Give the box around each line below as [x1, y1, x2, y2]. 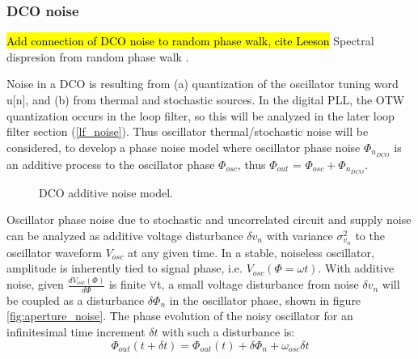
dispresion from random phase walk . [6, 48, 189, 65]
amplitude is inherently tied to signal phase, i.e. [6, 260, 243, 277]
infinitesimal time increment [6, 323, 146, 340]
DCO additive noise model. [39, 184, 173, 201]
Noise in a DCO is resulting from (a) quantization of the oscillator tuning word [6, 75, 399, 92]
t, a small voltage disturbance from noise [157, 276, 359, 293]
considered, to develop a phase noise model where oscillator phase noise [6, 138, 361, 155]
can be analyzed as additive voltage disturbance [6, 226, 243, 243]
